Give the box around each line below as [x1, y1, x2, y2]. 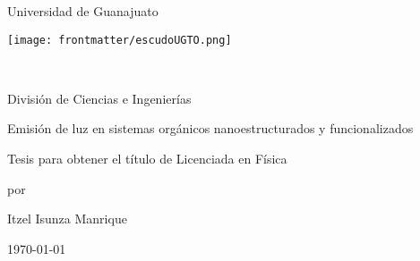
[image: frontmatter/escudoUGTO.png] [7, 33, 232, 46]
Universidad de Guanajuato [7, 2, 159, 20]
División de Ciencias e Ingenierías [7, 88, 192, 107]
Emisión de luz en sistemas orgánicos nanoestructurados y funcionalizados [7, 119, 414, 138]
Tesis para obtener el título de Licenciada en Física [7, 149, 287, 168]
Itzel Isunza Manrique [7, 209, 127, 228]
